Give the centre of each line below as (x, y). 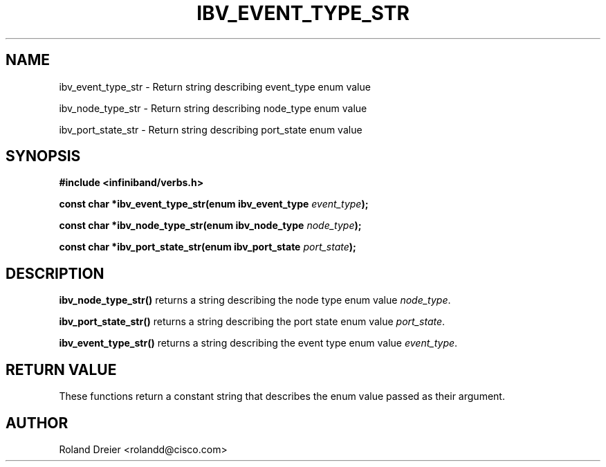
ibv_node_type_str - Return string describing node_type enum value (213, 108)
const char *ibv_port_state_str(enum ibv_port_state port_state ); (208, 247)
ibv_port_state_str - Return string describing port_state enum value (211, 129)
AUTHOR (37, 423)
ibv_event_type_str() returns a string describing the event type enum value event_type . (258, 343)
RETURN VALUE (61, 369)
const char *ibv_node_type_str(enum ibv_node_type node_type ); (210, 226)
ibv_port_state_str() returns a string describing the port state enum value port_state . (252, 322)
